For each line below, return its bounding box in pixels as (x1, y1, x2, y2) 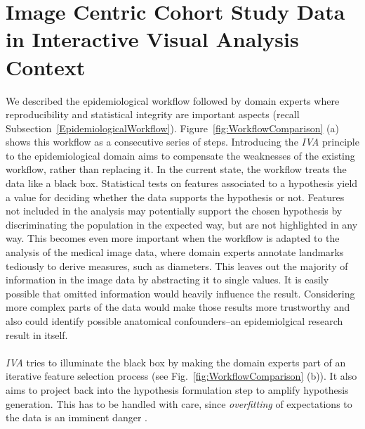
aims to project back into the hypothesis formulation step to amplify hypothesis (6, 382, 349, 397)
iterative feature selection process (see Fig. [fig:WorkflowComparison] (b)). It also (6, 369, 357, 383)
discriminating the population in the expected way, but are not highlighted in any (6, 217, 358, 231)
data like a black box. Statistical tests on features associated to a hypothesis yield (6, 176, 358, 191)
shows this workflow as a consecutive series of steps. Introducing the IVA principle (6, 134, 359, 149)
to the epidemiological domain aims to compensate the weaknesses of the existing (6, 148, 355, 162)
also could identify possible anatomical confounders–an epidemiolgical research (6, 314, 343, 328)
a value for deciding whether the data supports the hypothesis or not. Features (6, 189, 345, 204)
